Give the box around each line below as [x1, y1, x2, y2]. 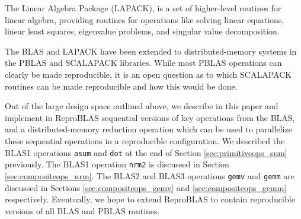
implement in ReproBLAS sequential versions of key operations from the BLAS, [5, 111, 295, 123]
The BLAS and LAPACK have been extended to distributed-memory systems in [5, 45, 297, 57]
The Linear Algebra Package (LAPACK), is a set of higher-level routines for [5, 2, 281, 14]
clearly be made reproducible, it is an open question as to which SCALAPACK [5, 68, 292, 80]
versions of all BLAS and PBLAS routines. [5, 204, 160, 217]
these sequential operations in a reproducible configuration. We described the [5, 134, 285, 147]
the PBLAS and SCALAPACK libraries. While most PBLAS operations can [5, 56, 282, 69]
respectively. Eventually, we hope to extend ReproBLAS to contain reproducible [5, 193, 295, 205]
